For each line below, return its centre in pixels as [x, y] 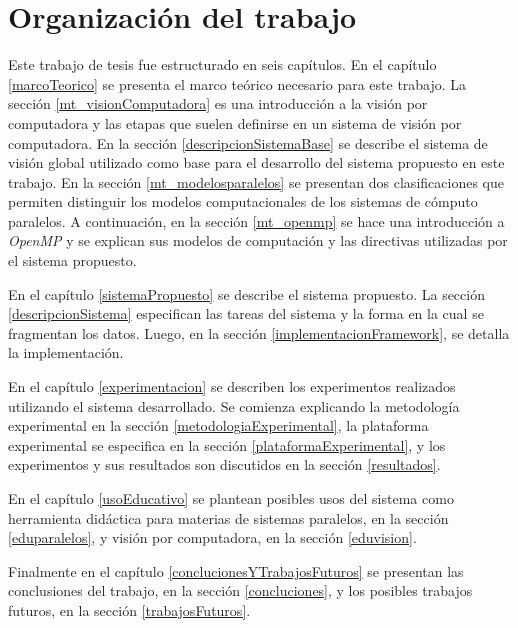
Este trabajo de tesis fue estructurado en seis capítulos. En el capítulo [222, 64]
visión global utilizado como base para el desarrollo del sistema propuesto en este [256, 162]
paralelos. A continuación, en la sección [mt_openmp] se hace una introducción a [256, 220]
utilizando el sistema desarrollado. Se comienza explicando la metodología [234, 405]
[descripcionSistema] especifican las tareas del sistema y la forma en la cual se [246, 313]
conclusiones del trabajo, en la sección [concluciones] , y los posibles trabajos [240, 590]
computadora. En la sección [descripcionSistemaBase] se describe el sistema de [248, 142]
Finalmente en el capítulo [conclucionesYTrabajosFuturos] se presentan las [236, 570]
